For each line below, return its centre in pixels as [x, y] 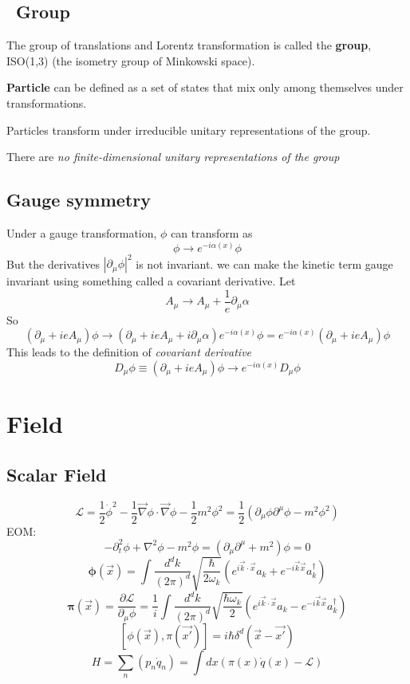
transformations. [47, 102]
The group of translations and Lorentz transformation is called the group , [189, 45]
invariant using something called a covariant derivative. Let [151, 281]
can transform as [212, 232]
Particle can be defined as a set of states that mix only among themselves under [205, 87]
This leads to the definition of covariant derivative [129, 352]
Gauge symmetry [79, 200]
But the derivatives [53, 263]
